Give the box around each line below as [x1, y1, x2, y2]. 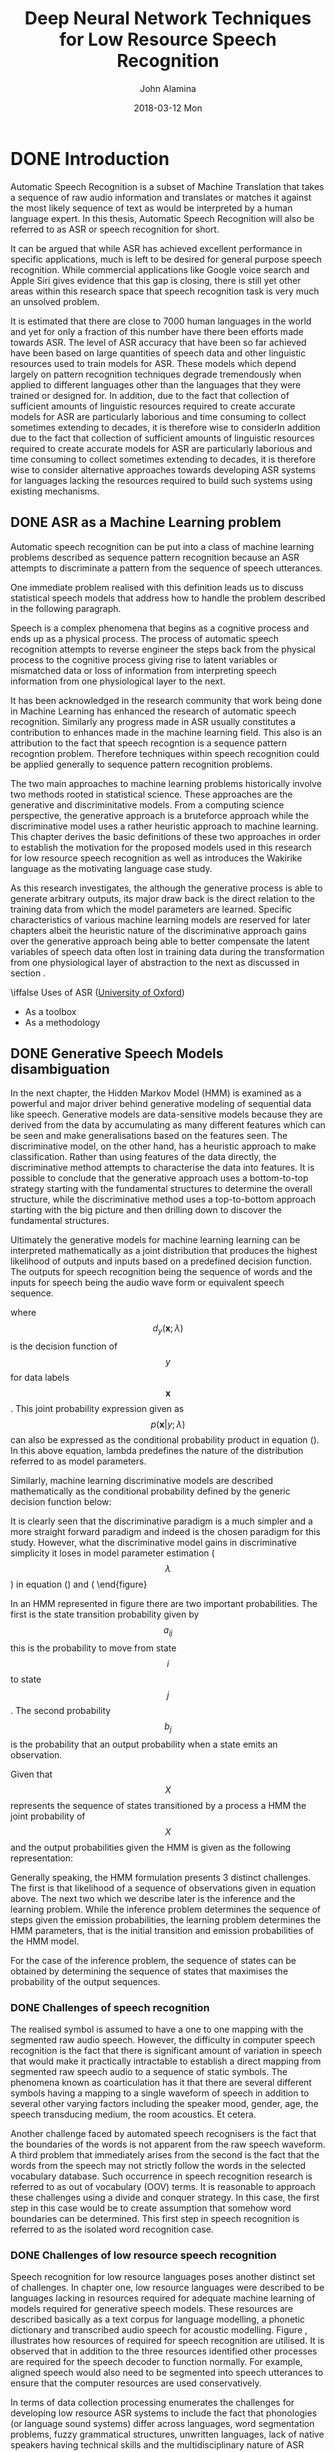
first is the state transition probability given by [10, 1608, 200, 1621]
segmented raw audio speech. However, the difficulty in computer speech [10, 2034, 316, 2046]
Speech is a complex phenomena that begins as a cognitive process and [10, 622, 310, 634]
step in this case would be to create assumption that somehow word [10, 2202, 292, 2214]
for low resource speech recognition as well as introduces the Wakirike [10, 852, 303, 864]
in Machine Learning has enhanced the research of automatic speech [10, 705, 297, 717]
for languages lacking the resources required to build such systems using [10, 474, 313, 486]
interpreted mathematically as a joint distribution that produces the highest [10, 1245, 318, 1257]
